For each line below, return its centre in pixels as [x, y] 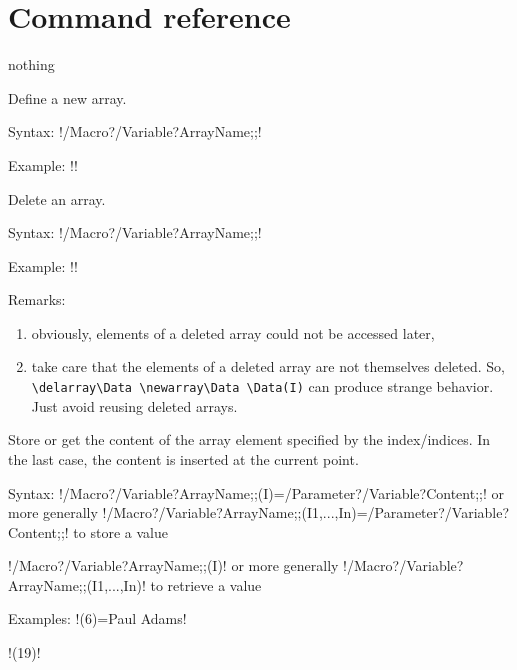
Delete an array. [57, 198]
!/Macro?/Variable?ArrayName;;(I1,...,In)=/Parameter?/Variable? [306, 512]
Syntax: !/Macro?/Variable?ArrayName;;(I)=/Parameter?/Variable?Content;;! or [256, 492]
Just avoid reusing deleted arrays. [134, 405]
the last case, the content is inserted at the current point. [183, 458]
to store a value [120, 531]
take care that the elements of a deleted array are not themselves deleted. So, [268, 366]
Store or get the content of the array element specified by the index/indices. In [249, 439]
